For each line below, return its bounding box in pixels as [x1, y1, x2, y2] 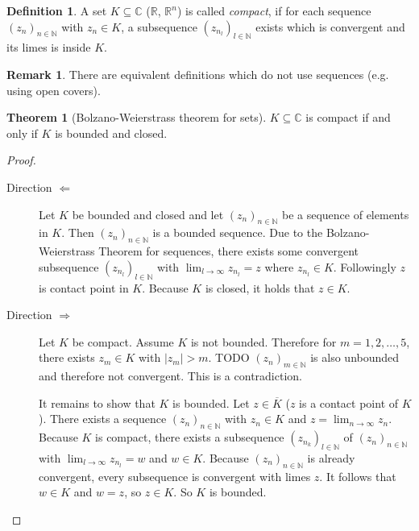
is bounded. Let [172, 394, 250, 411]
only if [6, 124, 38, 141]
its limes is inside [6, 39, 91, 56]
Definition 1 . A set [6, 2, 107, 19]
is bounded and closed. [55, 124, 168, 141]
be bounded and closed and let [72, 205, 224, 222]
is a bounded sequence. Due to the [152, 224, 323, 241]
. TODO [208, 349, 250, 366]
